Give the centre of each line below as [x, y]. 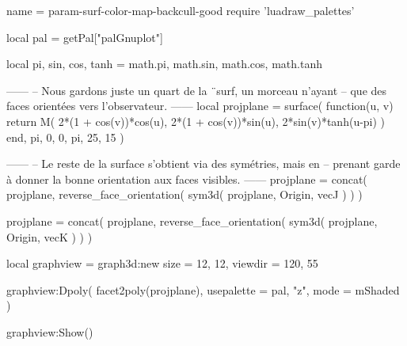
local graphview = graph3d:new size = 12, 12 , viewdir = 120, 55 [162, 263]
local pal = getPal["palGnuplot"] [85, 37]
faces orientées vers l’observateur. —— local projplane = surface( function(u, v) [200, 106]
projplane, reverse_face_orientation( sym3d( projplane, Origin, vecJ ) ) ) [184, 194]
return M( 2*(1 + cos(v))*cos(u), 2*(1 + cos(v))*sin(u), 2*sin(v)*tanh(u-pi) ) [196, 121]
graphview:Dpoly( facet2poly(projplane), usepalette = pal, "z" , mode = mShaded [203, 289]
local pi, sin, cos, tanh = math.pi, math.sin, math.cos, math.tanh [164, 64]
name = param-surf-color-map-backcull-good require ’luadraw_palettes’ [181, 10]
